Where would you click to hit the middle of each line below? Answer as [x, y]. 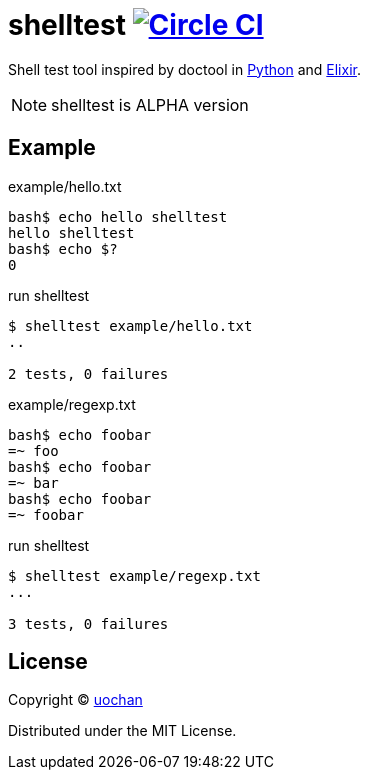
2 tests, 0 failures [88, 373]
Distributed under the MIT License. [122, 731]
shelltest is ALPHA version [150, 104]
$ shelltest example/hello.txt [130, 325]
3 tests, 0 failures [88, 623]
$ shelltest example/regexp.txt [134, 575]
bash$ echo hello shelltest [118, 216]
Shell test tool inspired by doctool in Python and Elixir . [184, 69]
